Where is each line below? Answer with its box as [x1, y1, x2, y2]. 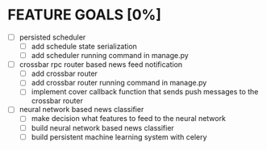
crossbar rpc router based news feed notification [19, 60, 183, 69]
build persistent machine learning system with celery [31, 131, 207, 142]
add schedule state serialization [31, 42, 138, 51]
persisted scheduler [19, 32, 86, 42]
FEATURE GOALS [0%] [7, 6, 162, 24]
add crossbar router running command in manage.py [31, 78, 207, 88]
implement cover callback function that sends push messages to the [31, 87, 259, 97]
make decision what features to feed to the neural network [31, 114, 227, 123]
